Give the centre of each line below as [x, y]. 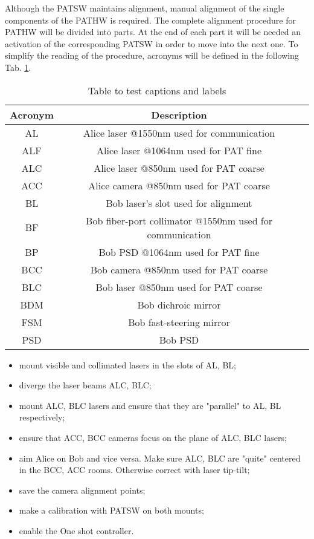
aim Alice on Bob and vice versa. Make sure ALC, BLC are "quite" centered [160, 458]
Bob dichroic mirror [179, 304]
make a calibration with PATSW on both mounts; [111, 510]
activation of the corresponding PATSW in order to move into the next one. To [152, 43]
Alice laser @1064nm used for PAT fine [179, 150]
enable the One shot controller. [76, 530]
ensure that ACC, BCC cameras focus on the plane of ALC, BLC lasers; [153, 437]
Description [179, 114]
